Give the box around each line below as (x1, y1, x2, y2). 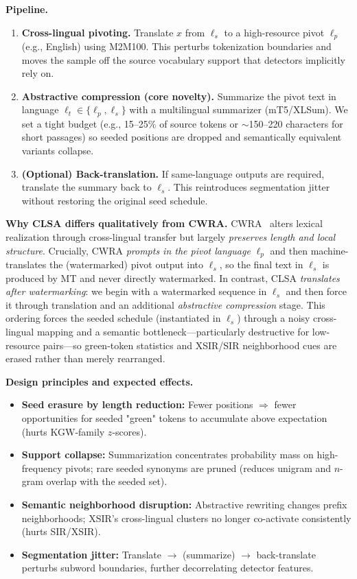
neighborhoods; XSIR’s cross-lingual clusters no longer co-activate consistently (21, 510, 352, 525)
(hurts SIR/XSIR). (21, 524, 101, 539)
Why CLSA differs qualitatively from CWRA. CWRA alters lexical (5, 216, 323, 231)
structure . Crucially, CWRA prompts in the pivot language (5, 243, 251, 257)
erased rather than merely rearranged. (5, 351, 165, 366)
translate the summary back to (21, 180, 152, 194)
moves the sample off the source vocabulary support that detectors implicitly (21, 52, 345, 67)
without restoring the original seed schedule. (21, 193, 208, 207)
